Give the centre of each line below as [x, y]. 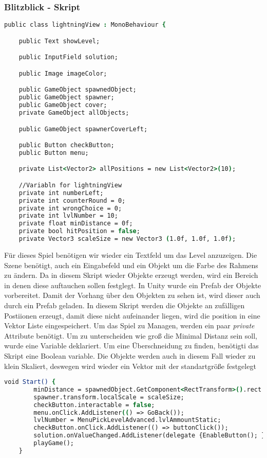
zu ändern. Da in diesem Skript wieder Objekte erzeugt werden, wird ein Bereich [131, 275]
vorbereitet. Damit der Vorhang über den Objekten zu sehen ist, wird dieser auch [132, 295]
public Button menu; [54, 153]
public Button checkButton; [66, 145]
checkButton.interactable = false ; [94, 405]
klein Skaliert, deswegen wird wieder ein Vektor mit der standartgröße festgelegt [130, 366]
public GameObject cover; [63, 105]
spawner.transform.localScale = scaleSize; [109, 397]
